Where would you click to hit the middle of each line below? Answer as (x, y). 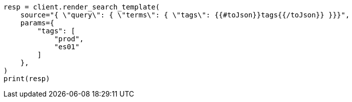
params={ (37, 23)
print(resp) (27, 79)
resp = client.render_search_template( (82, 7)
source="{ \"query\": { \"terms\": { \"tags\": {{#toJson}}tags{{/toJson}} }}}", (185, 15)
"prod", (69, 39)
